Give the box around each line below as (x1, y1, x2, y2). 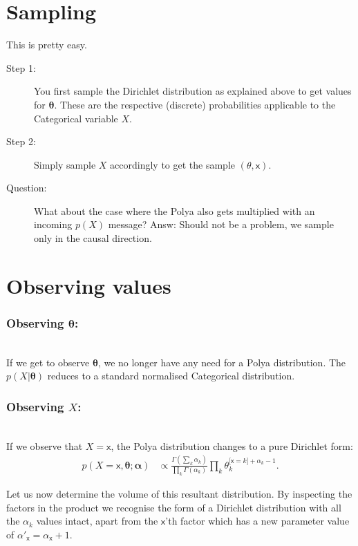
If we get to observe (6, 355, 90, 369)
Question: (6, 180, 47, 195)
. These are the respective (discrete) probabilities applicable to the (54, 97, 336, 111)
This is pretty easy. (6, 37, 87, 52)
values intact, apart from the (36, 514, 158, 528)
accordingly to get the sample (110, 157, 236, 171)
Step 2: (6, 134, 36, 149)
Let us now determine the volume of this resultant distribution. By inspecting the (6, 487, 352, 501)
